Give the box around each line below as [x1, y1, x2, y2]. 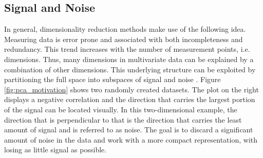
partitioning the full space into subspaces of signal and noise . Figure [4, 74, 221, 85]
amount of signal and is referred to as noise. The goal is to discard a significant [4, 124, 253, 135]
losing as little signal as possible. [4, 144, 107, 155]
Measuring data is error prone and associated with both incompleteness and [4, 33, 243, 44]
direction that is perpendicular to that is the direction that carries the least [4, 114, 242, 125]
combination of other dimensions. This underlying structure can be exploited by [4, 64, 256, 74]
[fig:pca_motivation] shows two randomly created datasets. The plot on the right [4, 84, 259, 94]
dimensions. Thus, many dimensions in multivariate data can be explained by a [4, 53, 254, 64]
